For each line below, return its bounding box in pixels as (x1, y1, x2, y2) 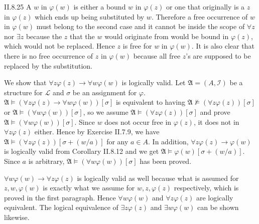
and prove (200, 106, 230, 117)
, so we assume (83, 106, 128, 117)
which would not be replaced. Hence (4, 41, 115, 51)
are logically (196, 192, 233, 202)
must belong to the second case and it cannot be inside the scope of (36, 21, 245, 32)
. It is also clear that (191, 41, 254, 51)
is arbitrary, (28, 155, 65, 166)
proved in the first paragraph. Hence (4, 192, 116, 202)
